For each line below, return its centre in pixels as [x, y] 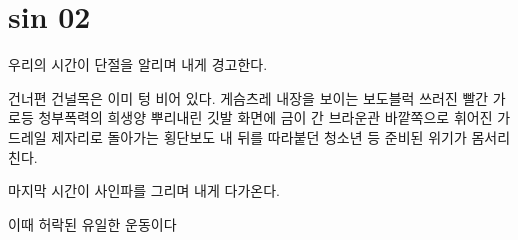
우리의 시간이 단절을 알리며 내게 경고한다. [138, 64]
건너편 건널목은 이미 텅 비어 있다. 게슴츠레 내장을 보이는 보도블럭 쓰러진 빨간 [248, 97]
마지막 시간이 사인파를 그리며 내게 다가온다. [144, 190]
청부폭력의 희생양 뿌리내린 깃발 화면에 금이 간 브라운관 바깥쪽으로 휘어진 [265, 117]
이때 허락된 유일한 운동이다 [92, 223]
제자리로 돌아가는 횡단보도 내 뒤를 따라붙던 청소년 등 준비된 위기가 [259, 136]
